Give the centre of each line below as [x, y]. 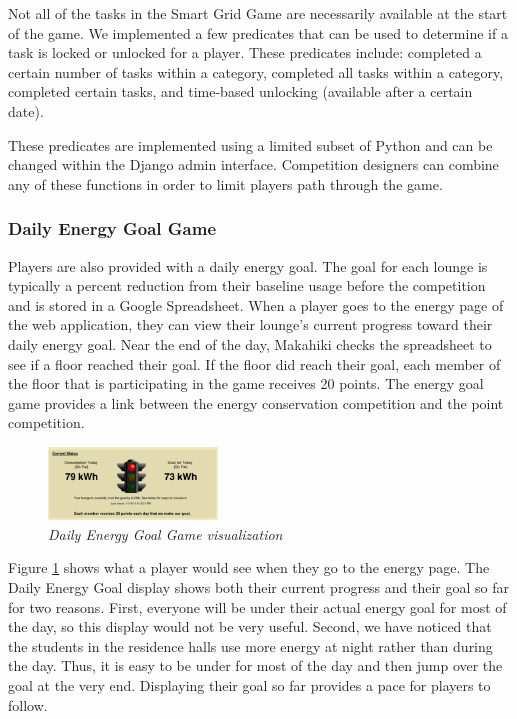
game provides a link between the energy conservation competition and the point [256, 402]
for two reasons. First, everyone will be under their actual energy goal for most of [257, 606]
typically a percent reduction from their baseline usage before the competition [247, 285]
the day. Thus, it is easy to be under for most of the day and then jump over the [255, 665]
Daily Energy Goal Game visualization [165, 533]
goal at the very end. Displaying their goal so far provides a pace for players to [249, 685]
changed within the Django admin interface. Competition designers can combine [253, 164]
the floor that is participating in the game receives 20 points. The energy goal [246, 383]
